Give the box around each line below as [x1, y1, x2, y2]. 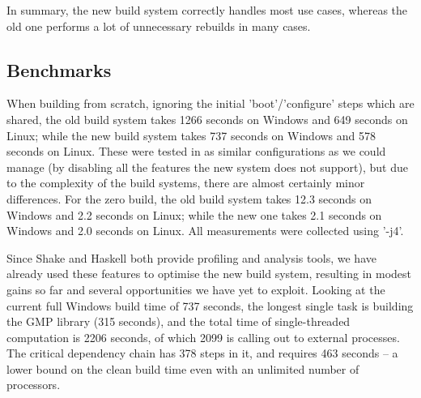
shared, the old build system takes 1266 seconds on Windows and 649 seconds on [6, 110, 408, 127]
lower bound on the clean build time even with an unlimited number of [6, 360, 359, 377]
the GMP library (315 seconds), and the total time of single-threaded [6, 313, 351, 330]
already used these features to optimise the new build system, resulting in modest [6, 265, 412, 282]
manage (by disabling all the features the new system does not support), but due [6, 158, 408, 175]
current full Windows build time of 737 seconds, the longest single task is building [6, 297, 414, 314]
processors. [6, 376, 61, 393]
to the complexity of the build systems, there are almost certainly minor [6, 174, 365, 191]
